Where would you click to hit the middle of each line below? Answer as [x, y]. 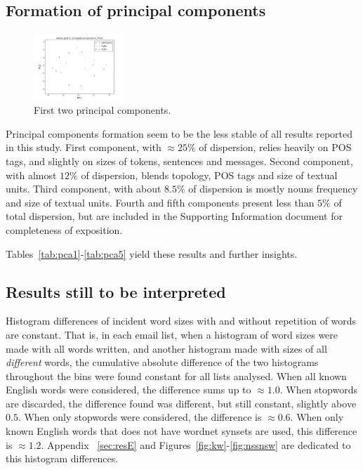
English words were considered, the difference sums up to [128, 390]
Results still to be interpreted [116, 291]
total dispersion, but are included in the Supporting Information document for [174, 216]
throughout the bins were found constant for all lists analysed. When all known [176, 376]
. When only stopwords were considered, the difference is [140, 417]
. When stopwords [318, 390]
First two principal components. [103, 110]
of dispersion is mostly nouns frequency [273, 189]
